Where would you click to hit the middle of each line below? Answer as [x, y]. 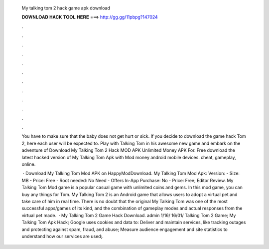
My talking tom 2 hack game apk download [66, 8]
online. [29, 164]
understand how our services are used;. [63, 236]
